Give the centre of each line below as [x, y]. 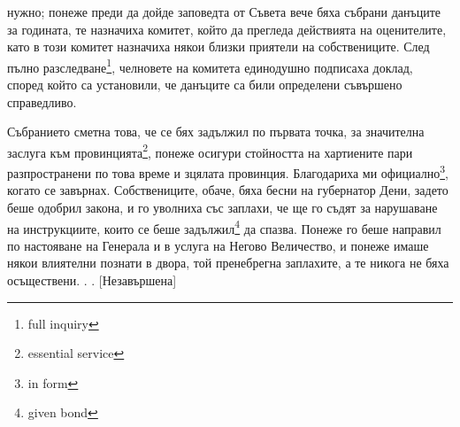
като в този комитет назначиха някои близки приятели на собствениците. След [218, 47]
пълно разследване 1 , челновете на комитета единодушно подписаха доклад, [210, 66]
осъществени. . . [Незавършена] [92, 279]
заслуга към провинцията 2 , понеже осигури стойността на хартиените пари [210, 151]
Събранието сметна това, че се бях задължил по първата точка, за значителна [216, 132]
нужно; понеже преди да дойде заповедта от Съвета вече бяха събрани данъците [224, 12]
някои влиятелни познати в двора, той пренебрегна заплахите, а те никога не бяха [228, 263]
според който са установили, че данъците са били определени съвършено [205, 85]
